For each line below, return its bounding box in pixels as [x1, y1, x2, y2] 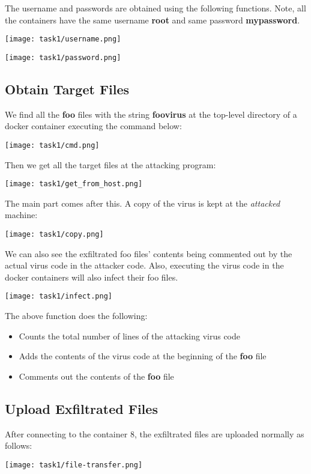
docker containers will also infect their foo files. [5, 270, 178, 283]
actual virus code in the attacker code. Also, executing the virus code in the [5, 259, 284, 272]
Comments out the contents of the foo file [19, 369, 174, 382]
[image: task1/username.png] [5, 35, 121, 44]
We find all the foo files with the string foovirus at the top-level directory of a [5, 108, 297, 120]
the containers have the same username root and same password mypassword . [5, 13, 300, 26]
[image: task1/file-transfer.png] [5, 460, 143, 469]
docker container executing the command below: [5, 120, 182, 132]
